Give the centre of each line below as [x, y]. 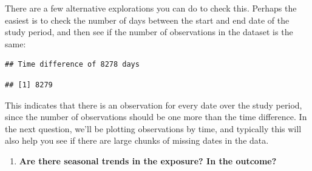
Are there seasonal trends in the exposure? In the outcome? [148, 160]
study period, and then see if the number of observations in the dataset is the [149, 32]
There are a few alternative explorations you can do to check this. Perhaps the [151, 8]
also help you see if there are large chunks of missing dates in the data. [137, 140]
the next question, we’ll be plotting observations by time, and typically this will [153, 128]
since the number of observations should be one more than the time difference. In [156, 117]
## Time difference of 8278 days [72, 65]
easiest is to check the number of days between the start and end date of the [147, 20]
